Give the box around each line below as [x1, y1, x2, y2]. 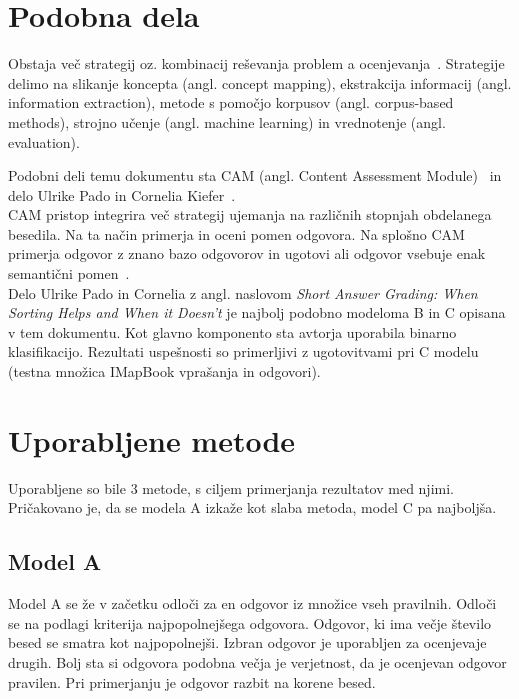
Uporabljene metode [8, 419, 296, 460]
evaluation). [8, 131, 80, 152]
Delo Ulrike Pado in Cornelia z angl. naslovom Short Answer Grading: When [8, 282, 478, 303]
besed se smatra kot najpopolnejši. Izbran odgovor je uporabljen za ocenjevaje [8, 632, 487, 653]
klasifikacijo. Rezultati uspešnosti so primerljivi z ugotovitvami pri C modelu [8, 341, 479, 362]
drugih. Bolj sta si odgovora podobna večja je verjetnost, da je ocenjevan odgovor [8, 651, 507, 672]
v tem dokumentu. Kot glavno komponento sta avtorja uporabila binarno [8, 321, 457, 342]
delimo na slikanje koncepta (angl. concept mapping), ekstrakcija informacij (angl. [8, 72, 512, 93]
